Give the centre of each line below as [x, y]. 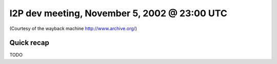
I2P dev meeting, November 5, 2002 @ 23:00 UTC [118, 13]
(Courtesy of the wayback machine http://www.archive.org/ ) [73, 28]
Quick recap [29, 43]
